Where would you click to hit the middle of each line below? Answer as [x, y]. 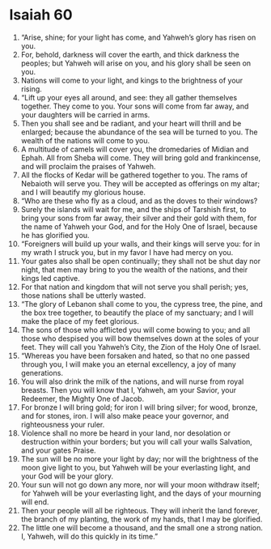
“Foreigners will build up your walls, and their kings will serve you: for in [140, 244]
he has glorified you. [55, 235]
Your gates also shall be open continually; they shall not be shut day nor [141, 261]
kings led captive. [50, 278]
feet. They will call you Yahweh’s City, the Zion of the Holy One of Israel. [141, 347]
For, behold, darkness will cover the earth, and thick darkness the [130, 54]
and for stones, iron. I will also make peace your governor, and [125, 415]
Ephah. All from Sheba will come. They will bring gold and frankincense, [141, 157]
